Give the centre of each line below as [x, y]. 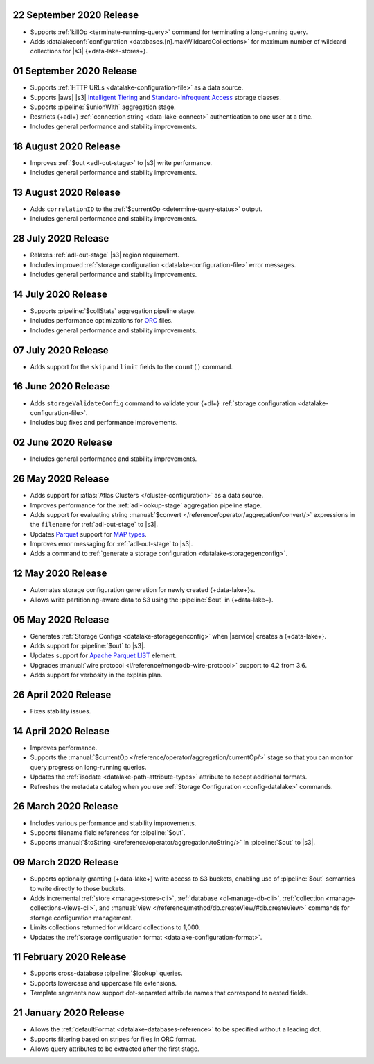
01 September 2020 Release [75, 71]
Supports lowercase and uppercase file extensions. [103, 983]
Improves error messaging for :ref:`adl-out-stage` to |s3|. [112, 544]
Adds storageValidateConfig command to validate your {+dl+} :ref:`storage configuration [163, 403]
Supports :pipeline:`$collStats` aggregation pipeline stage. [113, 311]
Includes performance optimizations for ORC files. [101, 321]
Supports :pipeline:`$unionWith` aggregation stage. [103, 107]
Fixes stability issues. [61, 711]
